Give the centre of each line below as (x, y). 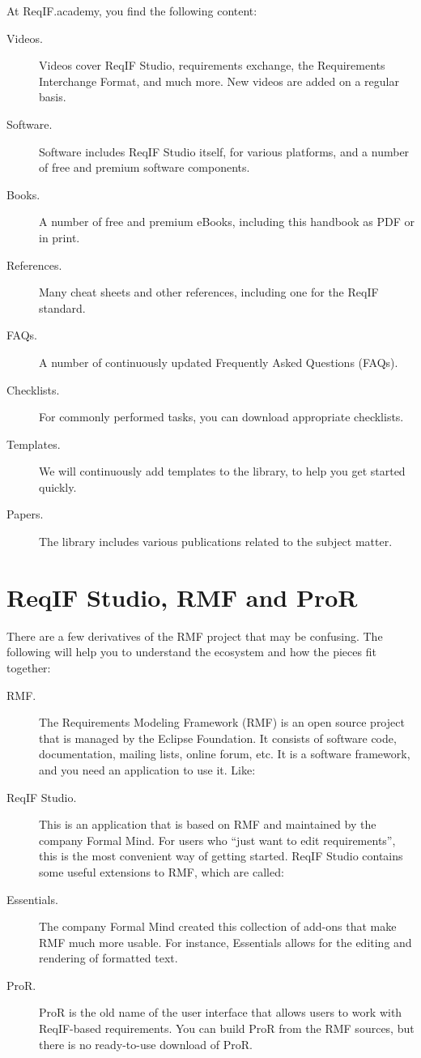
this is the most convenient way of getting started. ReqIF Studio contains (221, 856)
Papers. (25, 514)
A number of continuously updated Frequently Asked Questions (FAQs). (219, 362)
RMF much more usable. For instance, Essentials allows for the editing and (225, 942)
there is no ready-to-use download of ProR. (146, 1044)
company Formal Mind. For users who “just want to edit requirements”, (217, 840)
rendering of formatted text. (108, 958)
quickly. (58, 486)
